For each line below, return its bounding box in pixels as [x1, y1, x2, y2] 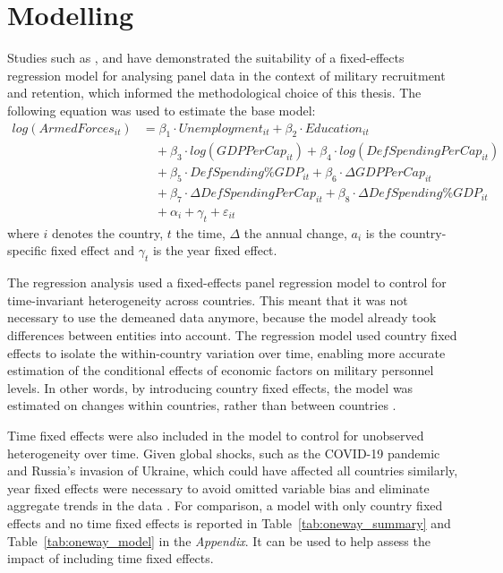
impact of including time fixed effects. [7, 549, 214, 568]
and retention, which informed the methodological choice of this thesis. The [7, 83, 422, 102]
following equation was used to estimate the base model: [7, 100, 316, 119]
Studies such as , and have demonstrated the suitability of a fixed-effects [7, 48, 405, 67]
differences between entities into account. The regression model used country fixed [7, 326, 457, 345]
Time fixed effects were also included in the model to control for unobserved [7, 425, 424, 444]
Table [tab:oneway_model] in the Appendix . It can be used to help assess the [7, 531, 431, 550]
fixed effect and [50, 241, 135, 260]
